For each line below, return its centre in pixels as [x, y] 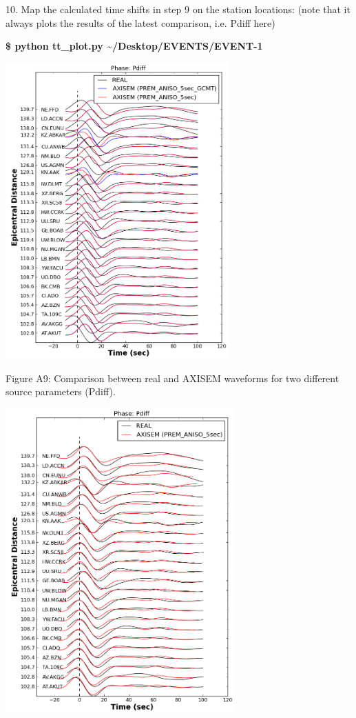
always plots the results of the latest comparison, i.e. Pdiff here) [140, 22]
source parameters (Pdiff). [61, 391]
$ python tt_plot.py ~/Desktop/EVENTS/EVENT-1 [134, 46]
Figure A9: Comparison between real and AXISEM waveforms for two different [172, 378]
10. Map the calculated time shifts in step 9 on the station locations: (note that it [178, 9]
